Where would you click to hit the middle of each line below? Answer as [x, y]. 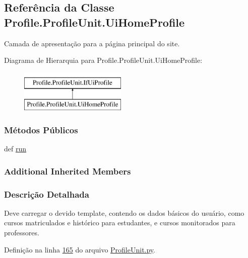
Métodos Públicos [41, 130]
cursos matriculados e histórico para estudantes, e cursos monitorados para [120, 223]
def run [15, 149]
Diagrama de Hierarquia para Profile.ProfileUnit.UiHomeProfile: [103, 60]
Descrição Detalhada [47, 194]
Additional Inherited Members [68, 171]
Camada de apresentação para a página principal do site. [92, 43]
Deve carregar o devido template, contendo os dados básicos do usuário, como [124, 212]
